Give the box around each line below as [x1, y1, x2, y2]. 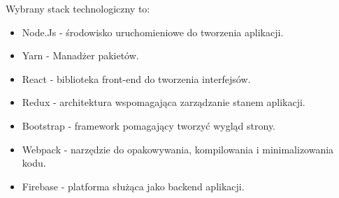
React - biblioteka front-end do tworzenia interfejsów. [22, 71, 251, 86]
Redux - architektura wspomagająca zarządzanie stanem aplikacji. [22, 95, 305, 109]
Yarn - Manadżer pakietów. [22, 48, 139, 63]
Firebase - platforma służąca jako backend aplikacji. [22, 178, 245, 193]
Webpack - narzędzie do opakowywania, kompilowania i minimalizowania [22, 142, 334, 156]
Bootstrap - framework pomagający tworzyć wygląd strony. [22, 118, 276, 132]
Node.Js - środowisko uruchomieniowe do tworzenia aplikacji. [22, 24, 284, 39]
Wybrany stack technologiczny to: [6, 1, 150, 15]
